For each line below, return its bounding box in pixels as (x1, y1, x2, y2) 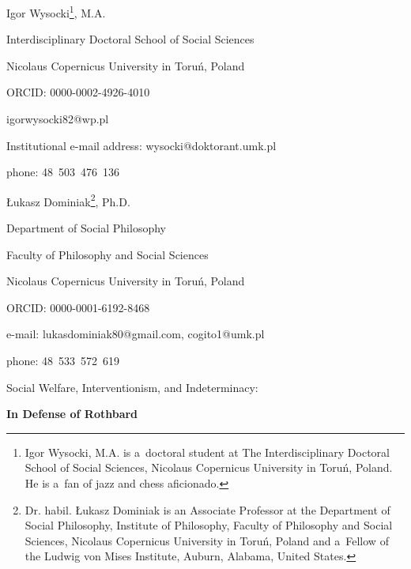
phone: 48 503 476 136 (6, 164, 120, 180)
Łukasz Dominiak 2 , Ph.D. (6, 190, 130, 209)
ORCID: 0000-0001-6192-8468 (6, 299, 150, 315)
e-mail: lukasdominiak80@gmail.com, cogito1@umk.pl (6, 326, 265, 342)
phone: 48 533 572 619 (6, 352, 120, 369)
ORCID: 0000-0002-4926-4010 (6, 84, 150, 100)
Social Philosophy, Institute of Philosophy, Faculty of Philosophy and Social (25, 517, 393, 533)
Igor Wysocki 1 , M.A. (6, 2, 106, 21)
